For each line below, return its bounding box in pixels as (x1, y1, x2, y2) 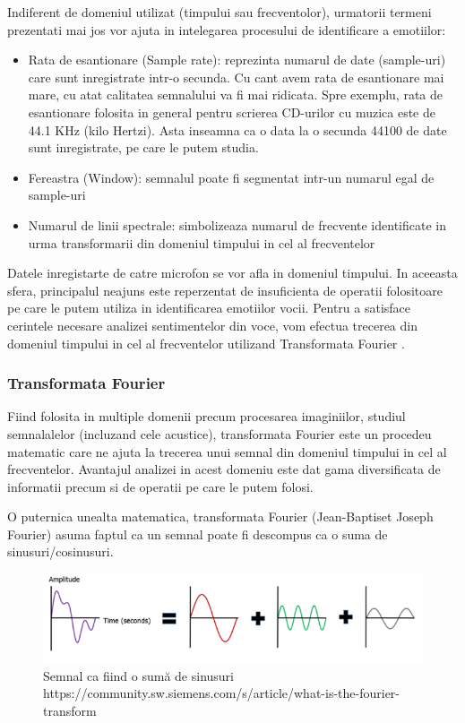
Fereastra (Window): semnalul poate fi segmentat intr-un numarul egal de (28, 168, 435, 186)
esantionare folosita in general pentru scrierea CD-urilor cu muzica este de (28, 102, 435, 121)
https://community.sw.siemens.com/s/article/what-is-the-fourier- (43, 684, 400, 702)
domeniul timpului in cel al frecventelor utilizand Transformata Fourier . (7, 333, 405, 352)
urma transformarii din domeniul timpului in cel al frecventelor (28, 233, 375, 252)
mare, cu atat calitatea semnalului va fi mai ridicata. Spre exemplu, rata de (28, 85, 443, 104)
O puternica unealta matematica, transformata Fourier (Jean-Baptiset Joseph (7, 507, 434, 526)
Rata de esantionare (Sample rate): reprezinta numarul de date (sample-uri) (28, 50, 446, 69)
